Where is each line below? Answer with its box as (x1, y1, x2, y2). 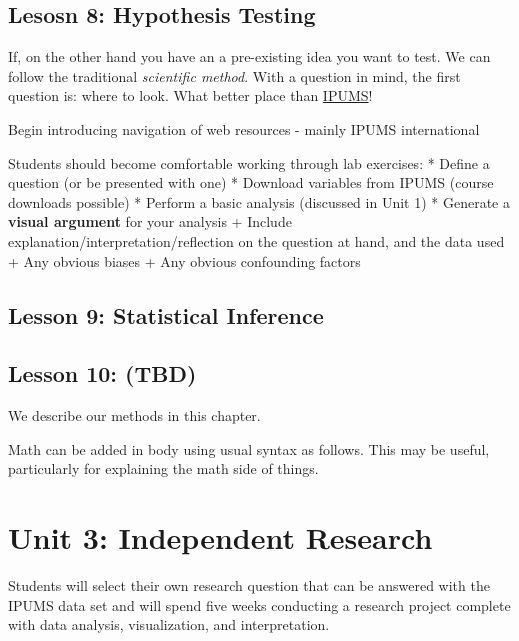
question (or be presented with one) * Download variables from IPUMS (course (8, 172, 494, 193)
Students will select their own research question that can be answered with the (8, 575, 490, 596)
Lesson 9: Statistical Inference (8, 299, 324, 330)
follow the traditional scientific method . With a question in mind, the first (8, 65, 461, 86)
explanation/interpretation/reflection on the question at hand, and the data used (8, 230, 505, 251)
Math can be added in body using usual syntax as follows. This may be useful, (8, 438, 490, 459)
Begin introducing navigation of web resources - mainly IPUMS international (8, 118, 480, 139)
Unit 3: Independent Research (8, 517, 433, 558)
